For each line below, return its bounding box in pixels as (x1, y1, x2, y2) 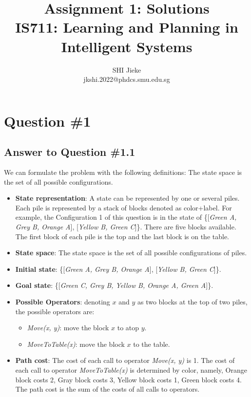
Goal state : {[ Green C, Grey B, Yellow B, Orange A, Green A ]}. (15, 280, 213, 290)
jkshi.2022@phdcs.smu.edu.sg (83, 74, 170, 84)
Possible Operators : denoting (15, 297, 110, 307)
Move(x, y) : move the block (27, 322, 109, 333)
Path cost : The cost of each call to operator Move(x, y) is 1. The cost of (15, 355, 235, 365)
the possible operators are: (15, 306, 95, 316)
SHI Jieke (112, 64, 141, 75)
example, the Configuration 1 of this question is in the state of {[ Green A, (15, 212, 237, 222)
